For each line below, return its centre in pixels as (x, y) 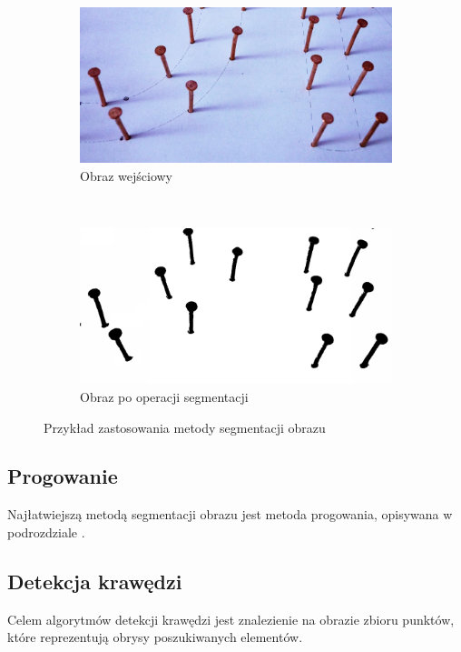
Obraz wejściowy (126, 175)
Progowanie (63, 476)
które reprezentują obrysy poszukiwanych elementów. (155, 637)
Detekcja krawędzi (95, 581)
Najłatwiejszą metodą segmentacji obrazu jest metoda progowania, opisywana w (230, 514)
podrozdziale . (46, 532)
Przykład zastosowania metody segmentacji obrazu (185, 427)
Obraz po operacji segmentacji (164, 396)
